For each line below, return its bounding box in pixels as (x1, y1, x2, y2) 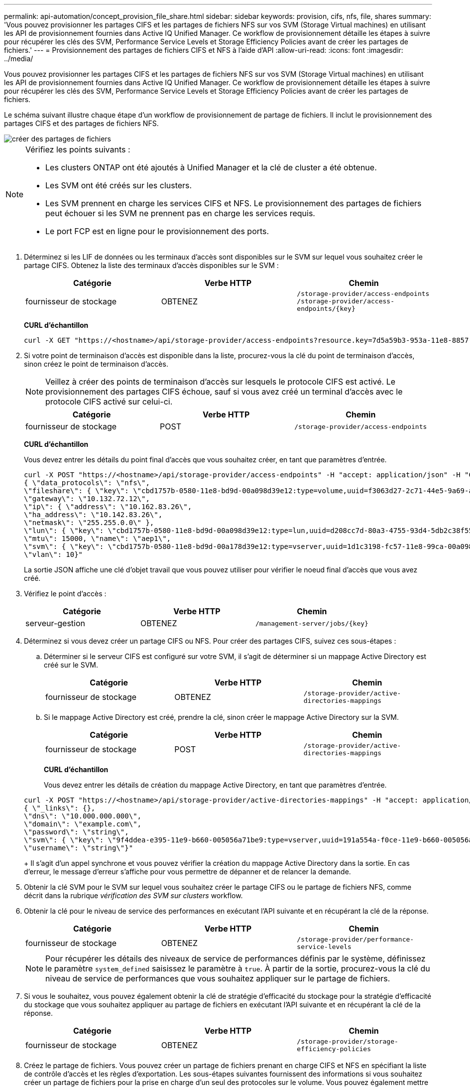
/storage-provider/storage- (297, 1038, 398, 1045)
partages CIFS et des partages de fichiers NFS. (4, 119, 159, 128)
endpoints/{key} (297, 305, 355, 312)
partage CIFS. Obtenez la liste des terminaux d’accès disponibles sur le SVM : (24, 261, 279, 270)
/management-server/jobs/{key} (255, 619, 368, 627)
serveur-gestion (25, 618, 86, 628)
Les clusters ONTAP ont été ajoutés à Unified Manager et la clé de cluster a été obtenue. (45, 162, 377, 172)
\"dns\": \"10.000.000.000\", (24, 812, 142, 820)
